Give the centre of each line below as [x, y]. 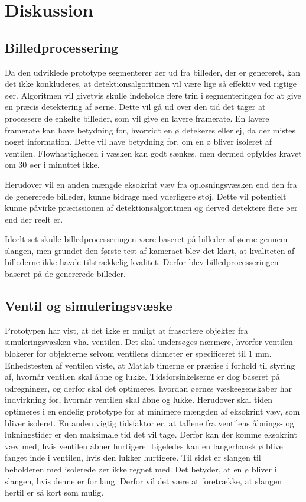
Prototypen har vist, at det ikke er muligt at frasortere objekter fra [126, 330]
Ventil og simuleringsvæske [89, 306]
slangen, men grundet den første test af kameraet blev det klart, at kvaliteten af [150, 250]
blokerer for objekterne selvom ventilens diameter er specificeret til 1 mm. [138, 353]
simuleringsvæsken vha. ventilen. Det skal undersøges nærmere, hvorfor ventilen [149, 342]
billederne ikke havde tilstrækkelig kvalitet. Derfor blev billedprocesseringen [142, 262]
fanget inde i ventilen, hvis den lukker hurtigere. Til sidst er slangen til [133, 457]
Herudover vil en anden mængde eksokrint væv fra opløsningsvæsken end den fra [151, 184]
